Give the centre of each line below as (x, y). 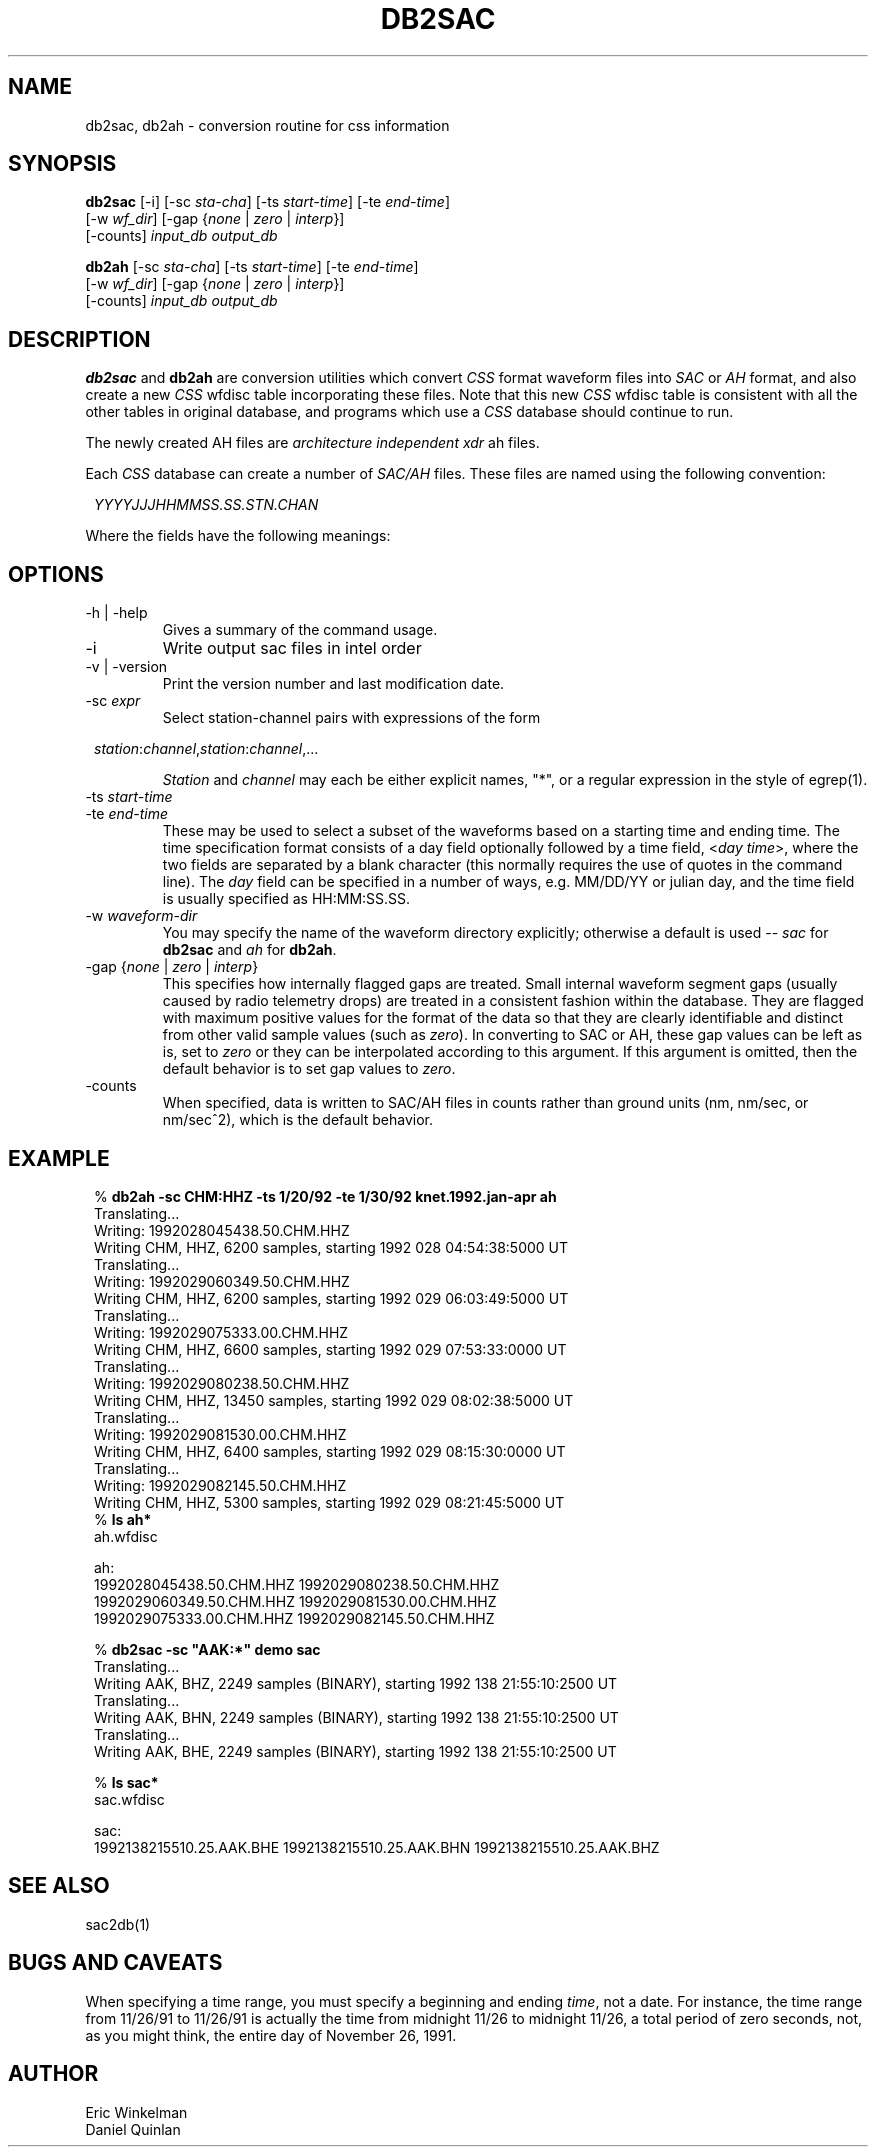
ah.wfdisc (126, 1536)
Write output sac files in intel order (292, 648)
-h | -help (116, 613)
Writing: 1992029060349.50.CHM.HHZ (222, 1281)
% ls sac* (126, 1782)
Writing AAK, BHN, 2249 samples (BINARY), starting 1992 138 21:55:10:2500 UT (356, 1717)
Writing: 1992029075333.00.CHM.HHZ (221, 1332)
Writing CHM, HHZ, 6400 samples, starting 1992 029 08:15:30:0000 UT (330, 1451)
